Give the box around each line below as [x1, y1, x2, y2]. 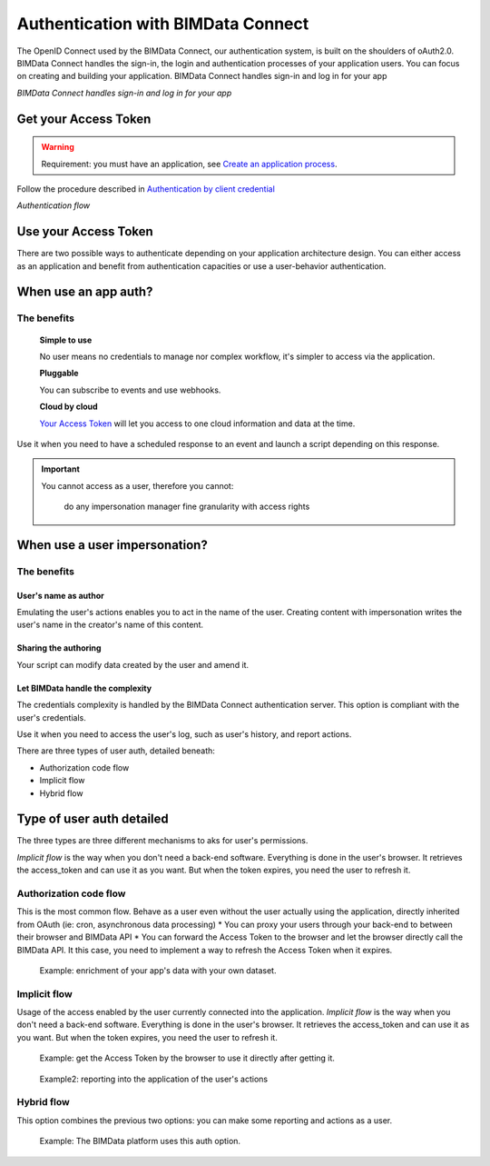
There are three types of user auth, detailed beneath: [16, 745, 215, 756]
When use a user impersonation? [16, 537, 208, 553]
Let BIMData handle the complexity [16, 683, 152, 693]
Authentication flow [16, 200, 91, 211]
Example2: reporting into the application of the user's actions [39, 1073, 268, 1084]
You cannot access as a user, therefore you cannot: [41, 480, 234, 491]
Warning [41, 142, 74, 153]
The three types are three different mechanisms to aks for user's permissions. [16, 835, 309, 846]
